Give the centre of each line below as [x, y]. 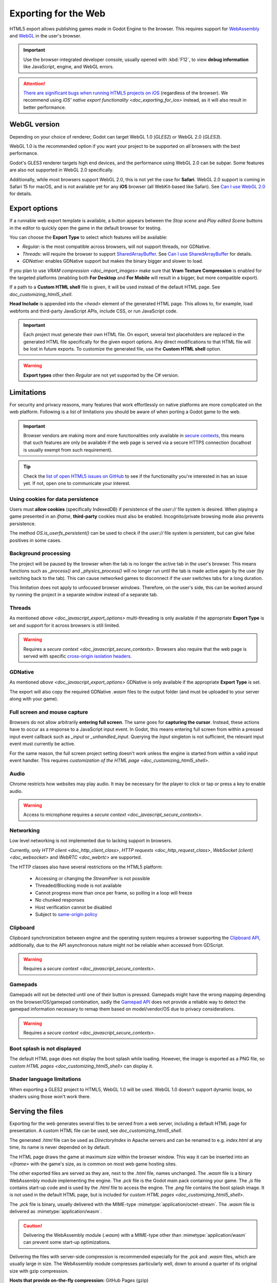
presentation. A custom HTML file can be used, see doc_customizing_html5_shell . [96, 1131]
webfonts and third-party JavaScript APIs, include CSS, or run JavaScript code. [94, 311]
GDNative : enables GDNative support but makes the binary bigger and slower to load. [113, 261]
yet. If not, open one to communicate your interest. [77, 483]
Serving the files [36, 1111]
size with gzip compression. [39, 1271]
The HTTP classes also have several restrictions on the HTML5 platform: [86, 867]
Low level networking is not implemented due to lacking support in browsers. [91, 841]
